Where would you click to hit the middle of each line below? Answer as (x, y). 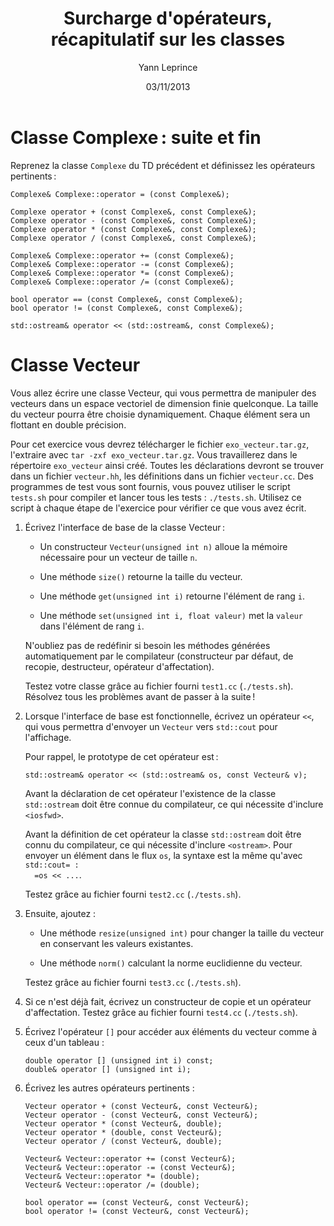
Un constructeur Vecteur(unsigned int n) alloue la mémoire (163, 546)
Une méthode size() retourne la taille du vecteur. (141, 576)
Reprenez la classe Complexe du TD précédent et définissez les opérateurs (163, 165)
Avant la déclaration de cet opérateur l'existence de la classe (150, 793)
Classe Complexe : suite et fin (136, 137)
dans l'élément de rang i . (92, 626)
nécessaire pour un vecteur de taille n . (118, 557)
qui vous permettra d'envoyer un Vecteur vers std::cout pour (151, 726)
